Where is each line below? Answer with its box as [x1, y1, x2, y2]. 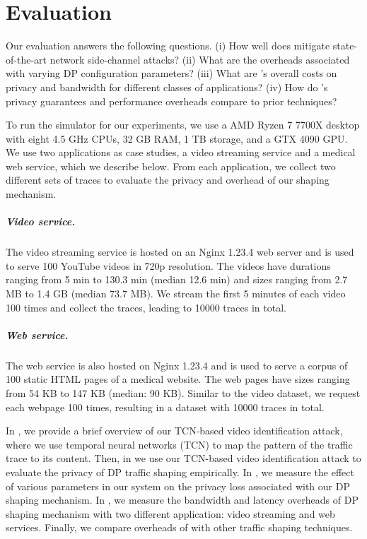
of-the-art [6, 52, 47, 66]
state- [332, 38, 358, 53]
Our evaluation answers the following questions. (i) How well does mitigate [6, 38, 330, 53]
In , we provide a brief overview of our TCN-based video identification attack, [6, 423, 343, 438]
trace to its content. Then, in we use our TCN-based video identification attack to [6, 451, 361, 466]
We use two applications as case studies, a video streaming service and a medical [6, 145, 356, 160]
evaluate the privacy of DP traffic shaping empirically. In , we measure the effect [6, 464, 354, 479]
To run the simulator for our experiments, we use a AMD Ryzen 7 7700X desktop [6, 117, 360, 132]
